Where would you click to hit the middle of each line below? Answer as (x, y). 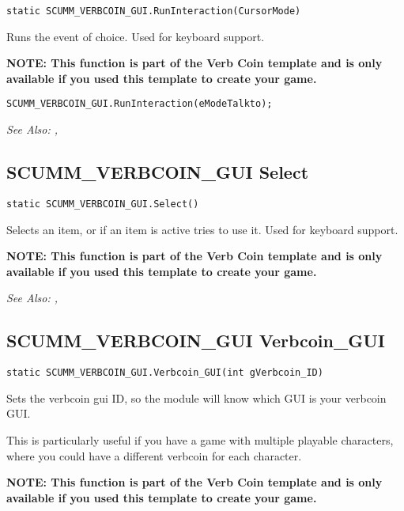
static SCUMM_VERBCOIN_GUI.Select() (103, 204)
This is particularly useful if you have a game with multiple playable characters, (200, 439)
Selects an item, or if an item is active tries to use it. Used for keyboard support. (202, 229)
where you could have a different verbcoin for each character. (154, 455)
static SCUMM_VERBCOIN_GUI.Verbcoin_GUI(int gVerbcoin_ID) (165, 373)
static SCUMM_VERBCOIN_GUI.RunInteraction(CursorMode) (154, 11)
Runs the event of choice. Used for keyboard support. (136, 36)
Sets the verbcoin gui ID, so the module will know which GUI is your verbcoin (196, 397)
